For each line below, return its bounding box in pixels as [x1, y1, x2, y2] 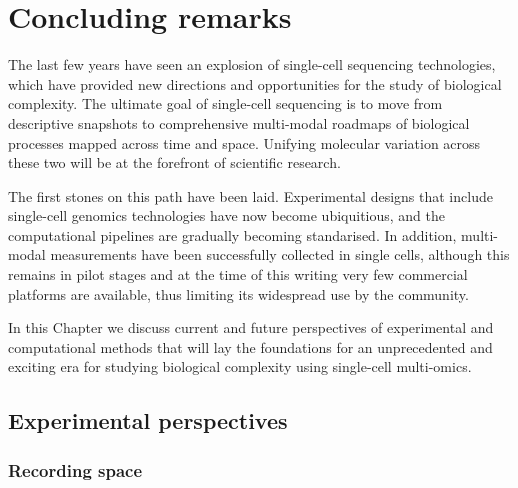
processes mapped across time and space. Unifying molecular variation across [8, 132, 481, 153]
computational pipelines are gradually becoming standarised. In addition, [8, 224, 457, 245]
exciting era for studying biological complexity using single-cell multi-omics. [8, 356, 472, 377]
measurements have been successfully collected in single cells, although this [50, 244, 510, 265]
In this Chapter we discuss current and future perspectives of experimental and [8, 317, 494, 338]
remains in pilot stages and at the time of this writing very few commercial [8, 264, 468, 285]
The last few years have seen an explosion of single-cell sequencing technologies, [8, 54, 496, 75]
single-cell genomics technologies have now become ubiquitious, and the [8, 205, 445, 226]
